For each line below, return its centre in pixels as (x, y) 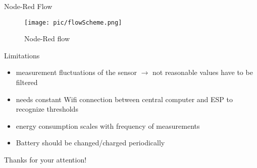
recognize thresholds (47, 109)
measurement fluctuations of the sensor (76, 72)
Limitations (22, 55)
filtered (27, 82)
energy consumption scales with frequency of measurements (108, 125)
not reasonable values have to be (203, 72)
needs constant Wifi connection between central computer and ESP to (124, 99)
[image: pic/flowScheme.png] (73, 22)
